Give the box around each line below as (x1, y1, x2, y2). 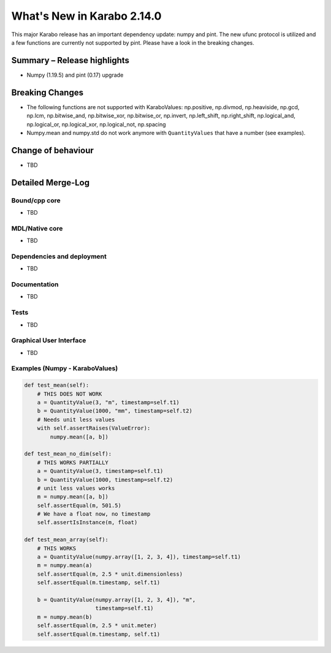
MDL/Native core (11, 224, 63, 232)
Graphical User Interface (11, 336, 86, 345)
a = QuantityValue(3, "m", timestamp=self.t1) (37, 399, 180, 406)
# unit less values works (37, 484, 115, 492)
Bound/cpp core (11, 196, 61, 205)
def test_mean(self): (24, 382, 89, 389)
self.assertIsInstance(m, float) (37, 519, 138, 526)
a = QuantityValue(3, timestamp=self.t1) (37, 468, 164, 475)
